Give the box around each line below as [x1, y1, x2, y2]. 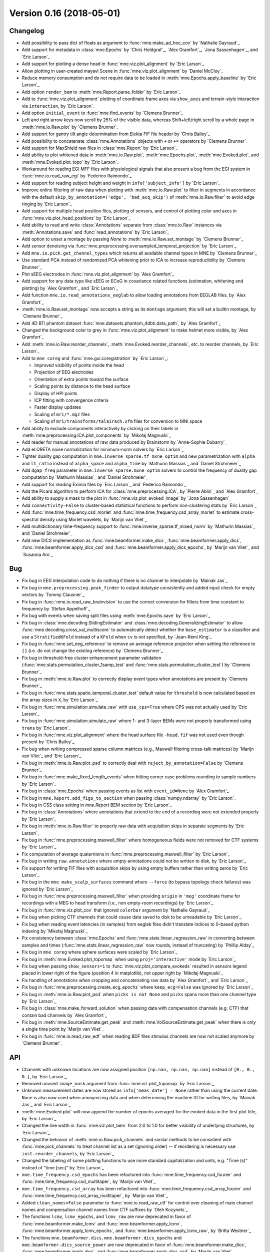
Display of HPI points [34, 390, 77, 396]
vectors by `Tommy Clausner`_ [21, 591, 85, 598]
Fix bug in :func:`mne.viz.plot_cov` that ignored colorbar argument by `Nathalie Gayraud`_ [21, 907, 210, 913]
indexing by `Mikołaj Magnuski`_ [21, 928, 87, 934]
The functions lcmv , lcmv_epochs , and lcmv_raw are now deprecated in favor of [21, 1213, 191, 1219]
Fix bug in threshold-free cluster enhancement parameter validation [21, 655, 161, 661]
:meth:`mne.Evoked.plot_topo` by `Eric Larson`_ [21, 159, 119, 165]
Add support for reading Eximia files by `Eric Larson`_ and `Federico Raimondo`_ [21, 481, 187, 487]
